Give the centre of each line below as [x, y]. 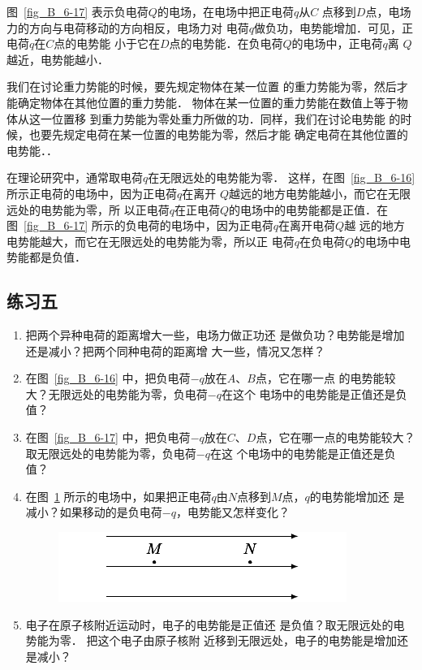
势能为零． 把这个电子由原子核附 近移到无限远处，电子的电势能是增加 [211, 640]
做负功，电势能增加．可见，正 [333, 27]
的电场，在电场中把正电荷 [225, 11]
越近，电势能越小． [58, 59]
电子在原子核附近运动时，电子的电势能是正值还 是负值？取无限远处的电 [215, 624]
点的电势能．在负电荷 [226, 43]
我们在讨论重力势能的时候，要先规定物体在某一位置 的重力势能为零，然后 [202, 86]
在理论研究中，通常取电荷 [75, 177]
